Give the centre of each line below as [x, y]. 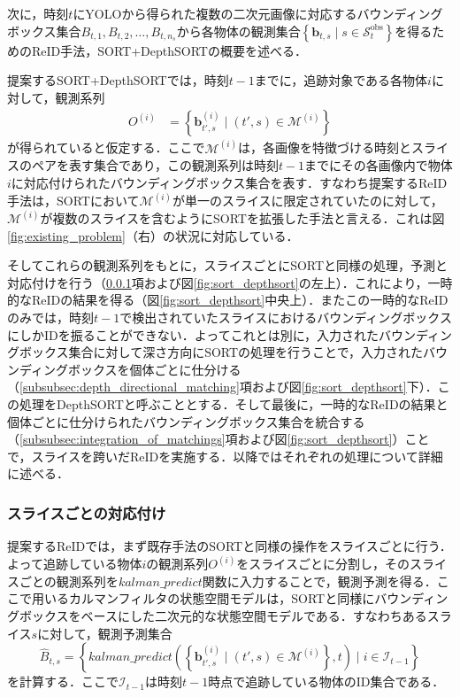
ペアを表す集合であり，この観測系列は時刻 [155, 165]
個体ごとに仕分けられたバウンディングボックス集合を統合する [186, 421]
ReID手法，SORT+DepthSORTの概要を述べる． [169, 50]
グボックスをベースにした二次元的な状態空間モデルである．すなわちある [217, 616]
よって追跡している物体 [75, 564]
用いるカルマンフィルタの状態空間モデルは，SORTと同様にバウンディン [240, 598]
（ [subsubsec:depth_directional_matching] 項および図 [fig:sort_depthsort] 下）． [222, 387]
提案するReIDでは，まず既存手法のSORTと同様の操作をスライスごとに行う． [230, 546]
